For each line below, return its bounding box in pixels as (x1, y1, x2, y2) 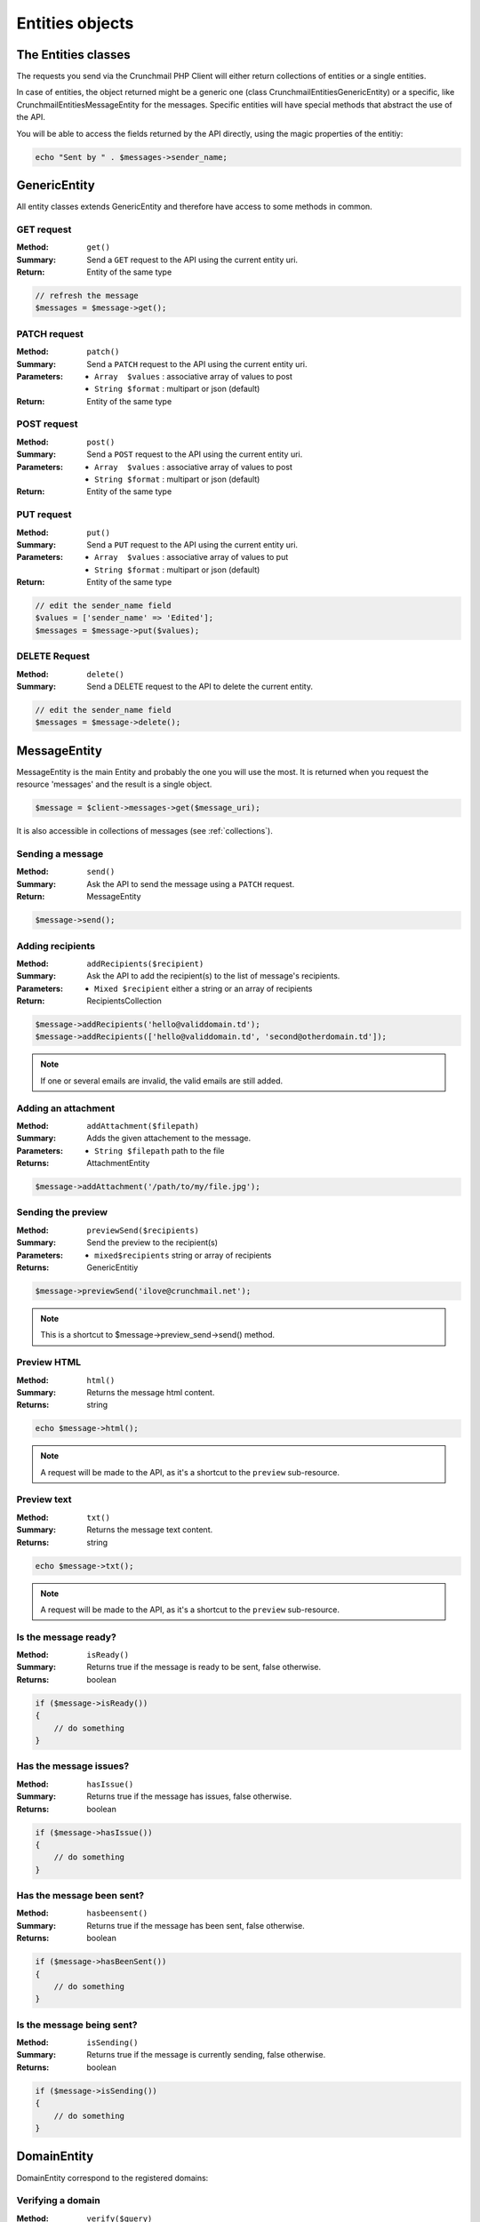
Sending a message (16, 848, 104, 859)
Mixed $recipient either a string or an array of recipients (94, 983, 313, 994)
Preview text (16, 1493, 72, 1506)
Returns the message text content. (86, 1524, 213, 1535)
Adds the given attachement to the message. (86, 1133, 252, 1144)
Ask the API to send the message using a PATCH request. (86, 878, 295, 889)
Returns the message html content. (86, 1387, 215, 1397)
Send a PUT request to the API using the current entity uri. (86, 539, 298, 550)
